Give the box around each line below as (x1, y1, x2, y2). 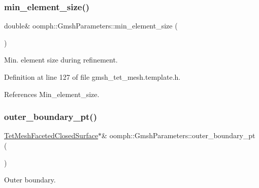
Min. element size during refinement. (4, 54, 118, 65)
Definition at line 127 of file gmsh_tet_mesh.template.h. (4, 72, 181, 82)
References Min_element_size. (4, 88, 100, 99)
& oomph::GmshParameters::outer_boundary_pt (102, 130, 255, 141)
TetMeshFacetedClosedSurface (4, 130, 99, 141)
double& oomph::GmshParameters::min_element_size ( (4, 20, 178, 31)
